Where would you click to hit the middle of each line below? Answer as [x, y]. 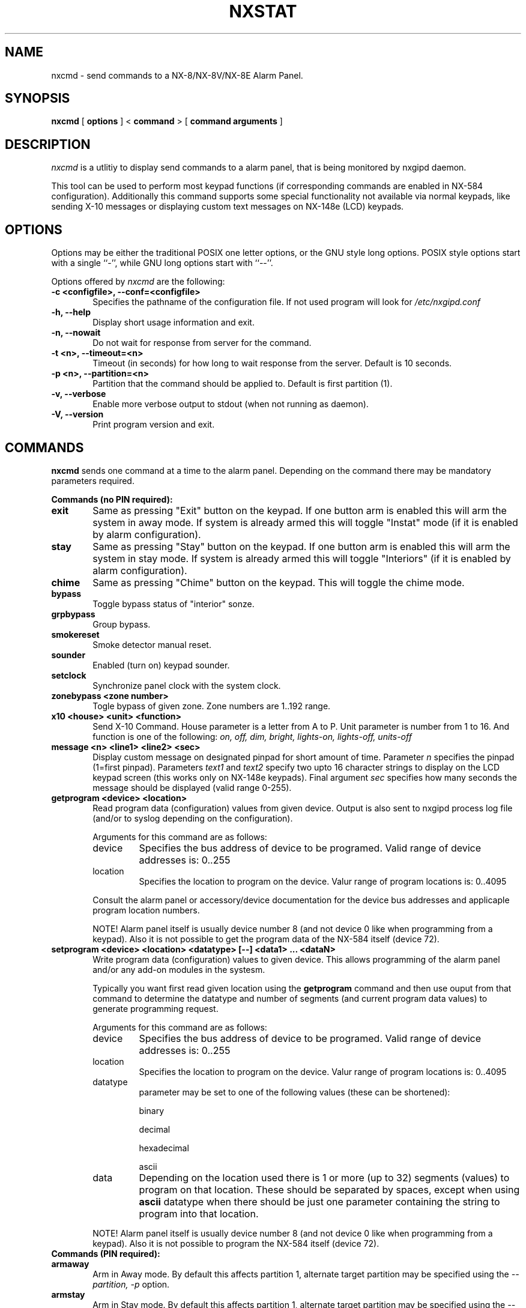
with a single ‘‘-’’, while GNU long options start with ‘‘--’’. [162, 263]
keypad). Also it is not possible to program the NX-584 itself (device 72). [236, 1243]
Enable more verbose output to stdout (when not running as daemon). [231, 404]
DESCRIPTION [48, 144]
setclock [69, 675]
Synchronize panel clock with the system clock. [187, 685]
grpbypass [73, 614]
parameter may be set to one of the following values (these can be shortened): [295, 1092]
